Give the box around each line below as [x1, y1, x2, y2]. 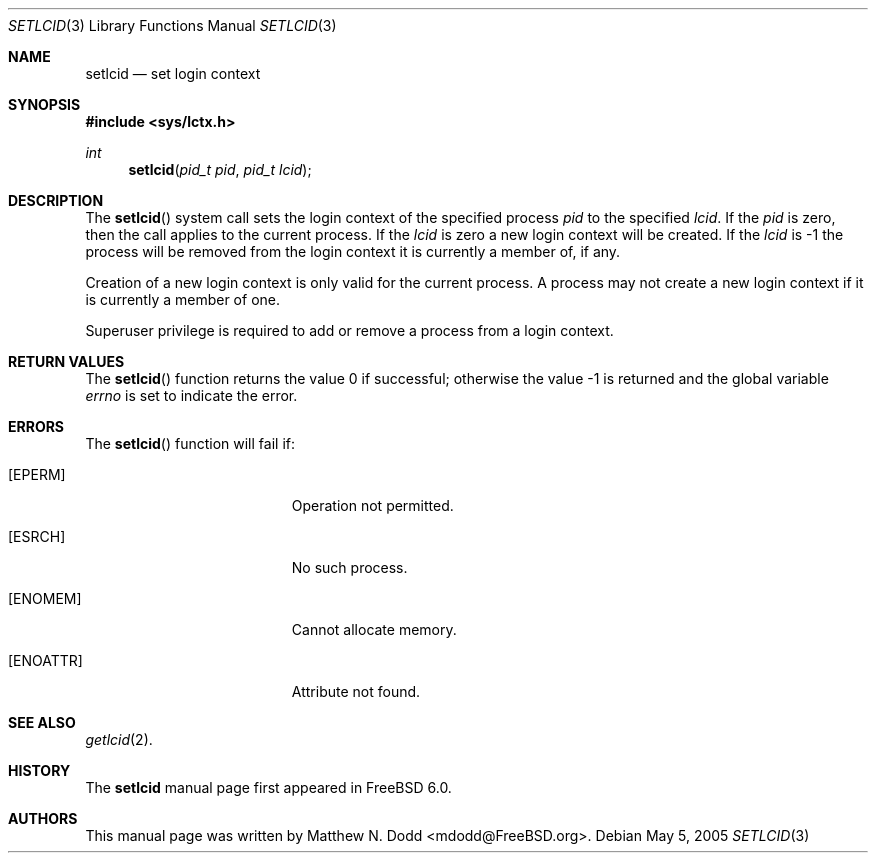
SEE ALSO [8, 714, 76, 731]
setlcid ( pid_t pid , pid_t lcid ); [128, 161, 312, 178]
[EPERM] [8, 466, 66, 483]
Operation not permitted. [291, 497, 454, 514]
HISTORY [8, 762, 71, 779]
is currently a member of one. [85, 291, 280, 308]
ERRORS [8, 418, 65, 435]
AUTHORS [8, 810, 78, 827]
